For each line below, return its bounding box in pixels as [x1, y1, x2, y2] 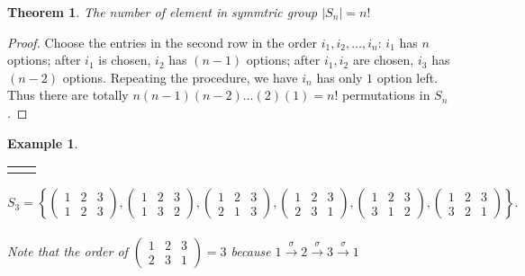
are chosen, [352, 50, 414, 69]
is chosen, [98, 50, 151, 69]
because [231, 241, 271, 260]
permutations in [342, 85, 430, 104]
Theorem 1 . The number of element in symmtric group [7, 3, 318, 21]
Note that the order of [7, 241, 128, 260]
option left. [376, 67, 439, 86]
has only [316, 67, 363, 86]
